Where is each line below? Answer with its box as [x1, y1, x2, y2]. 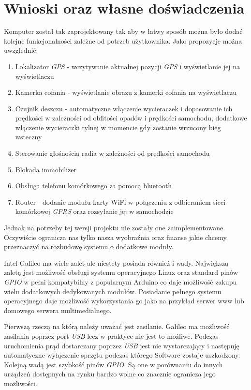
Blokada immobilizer [15, 164, 77, 174]
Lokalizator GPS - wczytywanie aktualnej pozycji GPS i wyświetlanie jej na [15, 61, 240, 71]
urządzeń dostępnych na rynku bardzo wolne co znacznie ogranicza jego [4, 369, 216, 379]
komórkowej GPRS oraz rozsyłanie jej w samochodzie [15, 206, 174, 216]
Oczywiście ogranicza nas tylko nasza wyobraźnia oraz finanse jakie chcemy [4, 232, 227, 242]
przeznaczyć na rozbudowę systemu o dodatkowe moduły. [4, 241, 174, 252]
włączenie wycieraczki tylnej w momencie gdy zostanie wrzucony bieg [15, 122, 221, 132]
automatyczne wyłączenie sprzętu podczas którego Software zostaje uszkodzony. [4, 350, 240, 360]
